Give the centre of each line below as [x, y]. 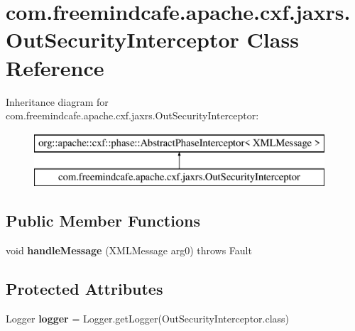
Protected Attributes [84, 289]
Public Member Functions [103, 221]
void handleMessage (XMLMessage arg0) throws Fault [129, 250]
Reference [55, 67]
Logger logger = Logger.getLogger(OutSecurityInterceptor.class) [148, 318]
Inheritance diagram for [57, 101]
